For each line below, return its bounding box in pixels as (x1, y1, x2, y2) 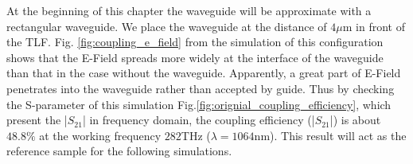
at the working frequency (39, 127, 162, 143)
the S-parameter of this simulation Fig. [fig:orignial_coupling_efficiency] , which (6, 96, 392, 112)
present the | (6, 111, 68, 128)
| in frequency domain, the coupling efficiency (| (82, 111, 315, 128)
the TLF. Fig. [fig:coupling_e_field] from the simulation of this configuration (6, 33, 384, 50)
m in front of (342, 18, 405, 34)
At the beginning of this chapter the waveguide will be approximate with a (6, 2, 372, 18)
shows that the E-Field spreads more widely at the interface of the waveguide (6, 49, 384, 65)
